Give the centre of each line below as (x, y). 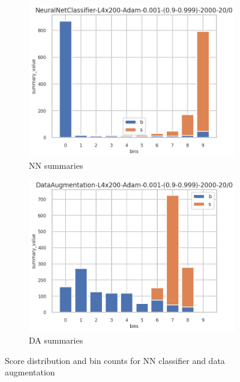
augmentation (30, 372)
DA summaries (56, 340)
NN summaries (56, 165)
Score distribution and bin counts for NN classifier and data (115, 360)
